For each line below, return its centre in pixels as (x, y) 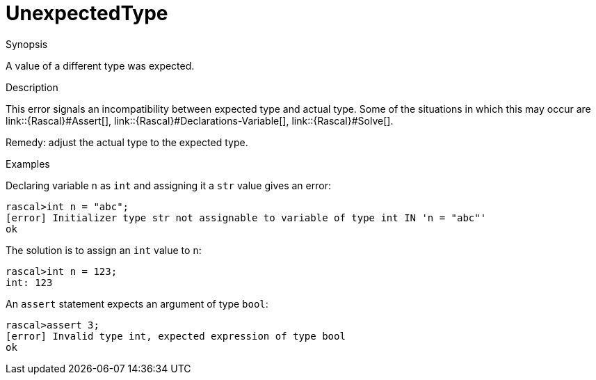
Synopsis (27, 44)
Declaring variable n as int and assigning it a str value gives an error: (168, 185)
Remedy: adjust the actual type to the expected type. (127, 142)
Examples (28, 164)
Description (32, 87)
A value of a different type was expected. (100, 65)
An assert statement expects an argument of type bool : (137, 303)
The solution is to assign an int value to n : (104, 250)
